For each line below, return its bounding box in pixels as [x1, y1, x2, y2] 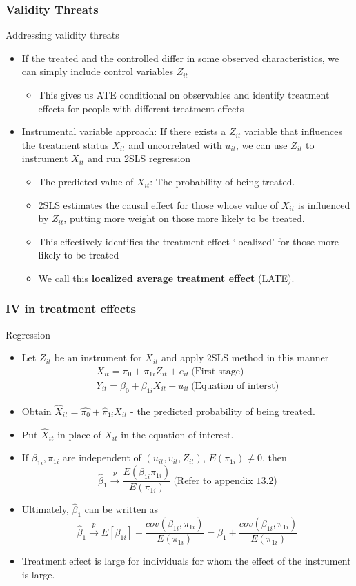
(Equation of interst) [191, 381, 279, 391]
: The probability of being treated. [150, 174, 295, 188]
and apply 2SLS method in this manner [161, 350, 329, 365]
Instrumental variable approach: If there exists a [21, 124, 226, 139]
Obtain [21, 404, 52, 418]
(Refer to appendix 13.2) [173, 476, 277, 486]
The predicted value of [38, 174, 134, 188]
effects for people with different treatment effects [38, 101, 244, 115]
